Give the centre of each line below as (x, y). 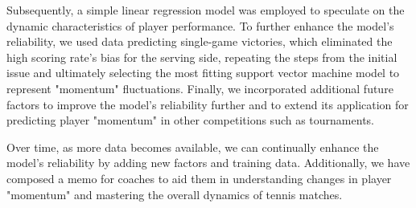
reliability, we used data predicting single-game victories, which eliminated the (200, 41)
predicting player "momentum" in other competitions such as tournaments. (190, 120)
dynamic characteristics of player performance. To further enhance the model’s (200, 25)
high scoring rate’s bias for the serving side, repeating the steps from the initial (202, 57)
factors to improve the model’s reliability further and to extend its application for (208, 104)
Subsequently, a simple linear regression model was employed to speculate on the (206, 10)
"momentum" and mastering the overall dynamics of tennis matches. (175, 194)
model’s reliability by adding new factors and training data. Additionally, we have (208, 163)
